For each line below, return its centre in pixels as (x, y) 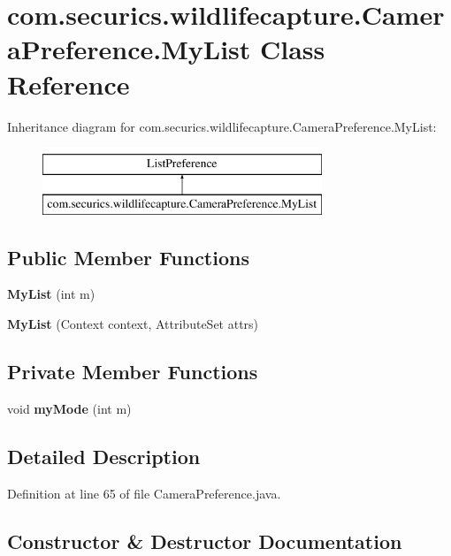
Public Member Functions (128, 257)
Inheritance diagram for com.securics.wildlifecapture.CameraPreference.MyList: (222, 126)
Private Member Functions (133, 372)
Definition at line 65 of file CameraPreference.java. (144, 493)
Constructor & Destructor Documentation (205, 541)
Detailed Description (104, 456)
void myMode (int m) (69, 408)
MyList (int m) (51, 294)
